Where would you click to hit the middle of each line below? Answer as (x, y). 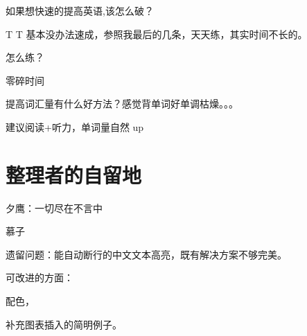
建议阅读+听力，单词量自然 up (75, 126)
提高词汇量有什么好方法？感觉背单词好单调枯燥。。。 (122, 104)
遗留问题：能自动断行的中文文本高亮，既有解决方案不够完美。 (146, 254)
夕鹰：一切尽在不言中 (54, 207)
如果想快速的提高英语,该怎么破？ (80, 10)
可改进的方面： (40, 277)
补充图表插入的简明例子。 (64, 324)
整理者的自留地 (74, 174)
